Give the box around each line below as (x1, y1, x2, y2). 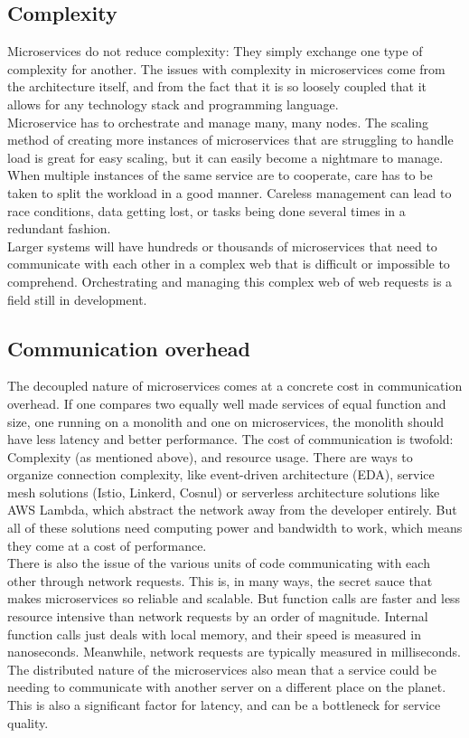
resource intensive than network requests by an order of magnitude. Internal (7, 607, 428, 626)
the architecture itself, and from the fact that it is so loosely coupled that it (7, 77, 427, 96)
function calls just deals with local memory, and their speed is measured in (7, 624, 421, 643)
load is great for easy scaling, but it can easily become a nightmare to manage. (7, 147, 444, 166)
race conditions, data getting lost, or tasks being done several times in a (7, 201, 406, 220)
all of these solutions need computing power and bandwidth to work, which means (7, 518, 463, 537)
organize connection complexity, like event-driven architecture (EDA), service (7, 465, 435, 484)
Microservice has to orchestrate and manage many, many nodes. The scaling (7, 112, 429, 131)
